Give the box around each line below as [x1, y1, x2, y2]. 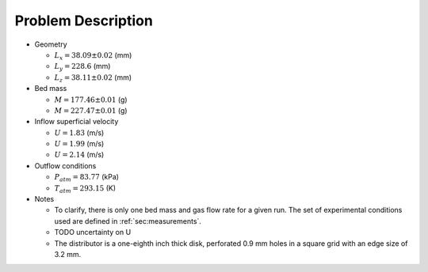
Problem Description [14, 12, 154, 29]
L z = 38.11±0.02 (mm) [54, 72, 132, 84]
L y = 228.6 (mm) [54, 62, 111, 73]
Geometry [34, 40, 67, 49]
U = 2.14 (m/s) [54, 150, 105, 160]
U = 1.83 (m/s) [54, 127, 105, 138]
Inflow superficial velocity [34, 117, 119, 127]
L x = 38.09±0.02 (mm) [54, 50, 132, 62]
